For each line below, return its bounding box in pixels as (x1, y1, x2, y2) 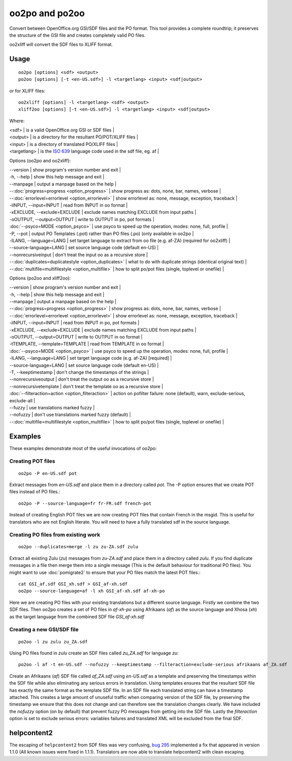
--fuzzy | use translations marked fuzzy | (9, 404, 95, 410)
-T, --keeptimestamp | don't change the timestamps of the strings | (9, 369, 149, 375)
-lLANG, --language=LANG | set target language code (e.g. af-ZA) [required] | (9, 355, 172, 361)
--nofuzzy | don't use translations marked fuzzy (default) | (9, 412, 131, 418)
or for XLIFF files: (9, 87, 45, 93)
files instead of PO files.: (9, 489, 61, 495)
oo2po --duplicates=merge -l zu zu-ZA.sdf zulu (18, 544, 138, 550)
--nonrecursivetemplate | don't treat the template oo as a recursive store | (9, 383, 164, 389)
